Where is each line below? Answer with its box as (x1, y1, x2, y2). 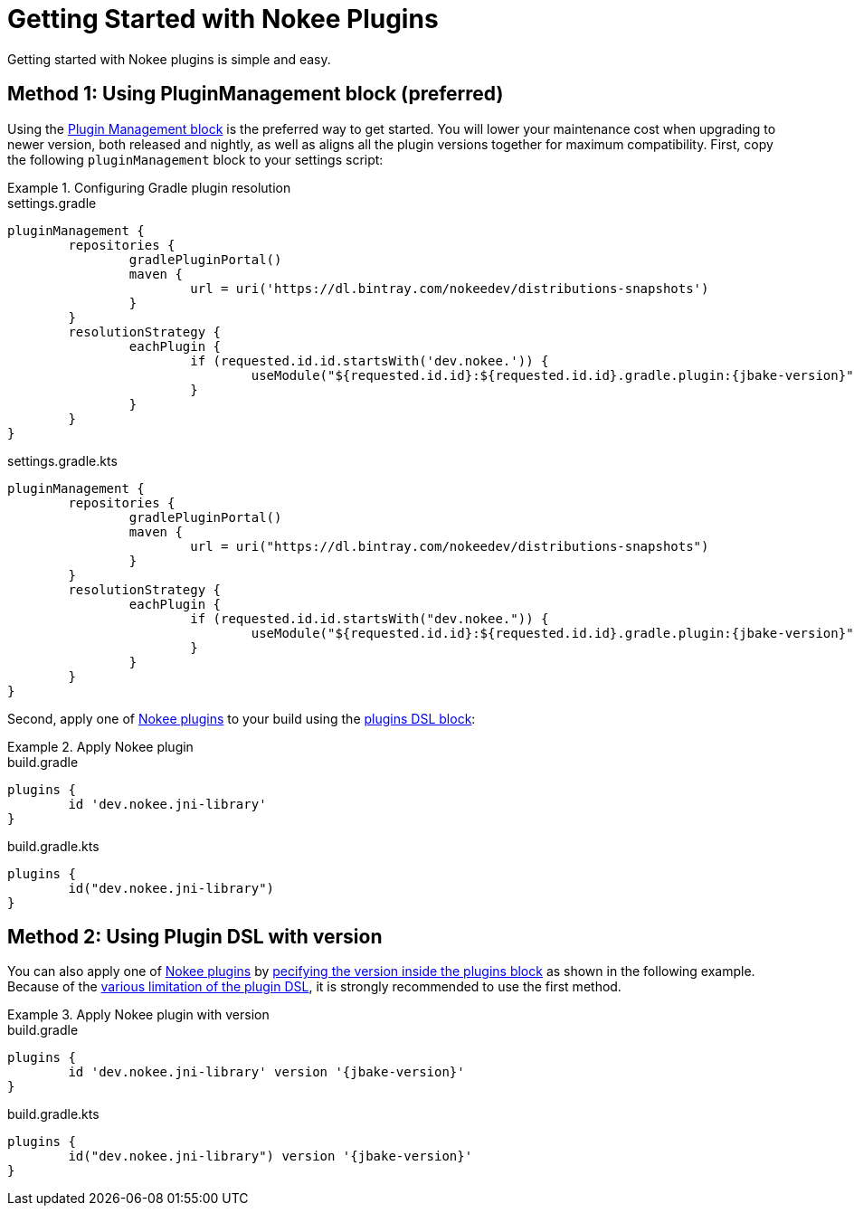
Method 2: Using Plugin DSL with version (7, 925, 383, 949)
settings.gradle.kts (7, 452, 118, 469)
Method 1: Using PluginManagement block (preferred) (7, 82, 504, 106)
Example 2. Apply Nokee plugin (7, 738, 194, 754)
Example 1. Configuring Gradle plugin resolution (7, 179, 291, 195)
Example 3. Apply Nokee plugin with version (7, 1007, 270, 1023)
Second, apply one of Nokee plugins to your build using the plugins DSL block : (7, 710, 476, 726)
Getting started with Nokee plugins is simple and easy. (7, 51, 331, 67)
